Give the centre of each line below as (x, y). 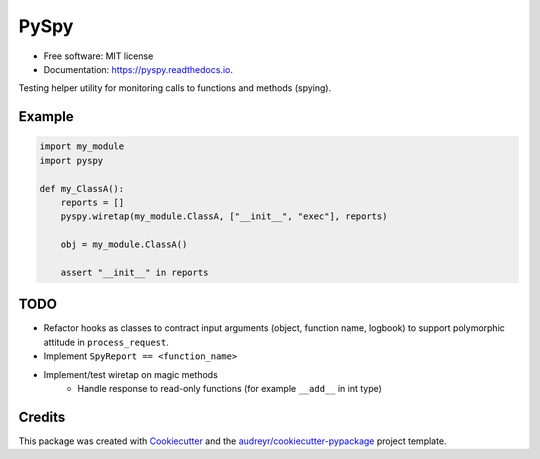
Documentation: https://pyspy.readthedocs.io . (138, 69)
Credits (42, 416)
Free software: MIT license (98, 56)
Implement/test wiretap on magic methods (131, 374)
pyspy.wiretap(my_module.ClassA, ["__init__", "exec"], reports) (224, 216)
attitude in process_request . (106, 342)
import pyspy (71, 160)
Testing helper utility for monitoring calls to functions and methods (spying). (175, 88)
